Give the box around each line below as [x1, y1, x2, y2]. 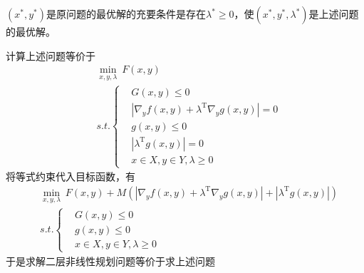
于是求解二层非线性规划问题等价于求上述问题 [6, 253, 215, 268]
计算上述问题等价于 [6, 48, 95, 63]
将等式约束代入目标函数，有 [6, 169, 135, 184]
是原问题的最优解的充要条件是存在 [46, 6, 206, 21]
